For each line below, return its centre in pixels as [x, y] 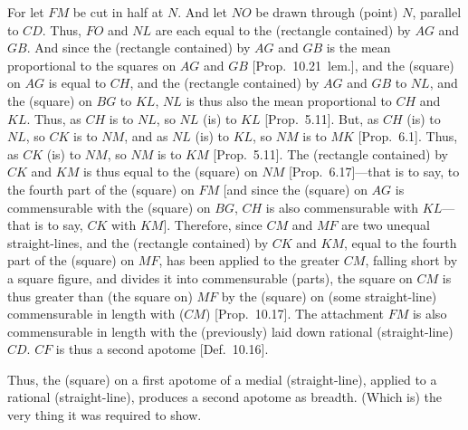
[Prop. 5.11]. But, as [322, 118]
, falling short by [411, 260]
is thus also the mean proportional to [289, 100]
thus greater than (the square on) [100, 296]
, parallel [437, 12]
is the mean [358, 48]
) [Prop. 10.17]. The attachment [294, 314]
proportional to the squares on [92, 65]
